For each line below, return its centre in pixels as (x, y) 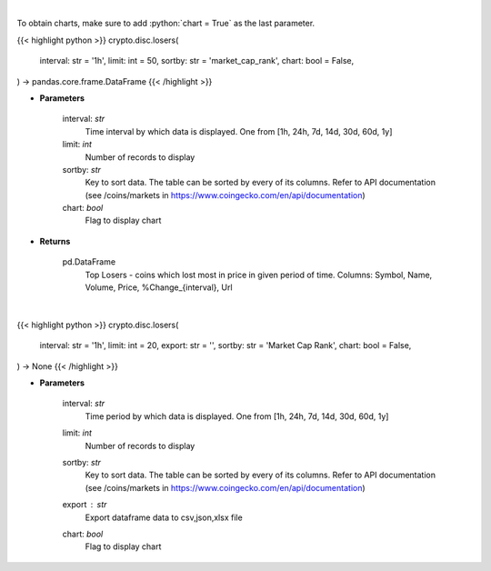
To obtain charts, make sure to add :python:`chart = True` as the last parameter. (166, 24)
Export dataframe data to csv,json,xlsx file (164, 517)
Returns (55, 241)
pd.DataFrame (89, 262)
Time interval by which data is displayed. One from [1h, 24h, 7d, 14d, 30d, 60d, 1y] (239, 131)
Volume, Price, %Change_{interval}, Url (159, 287)
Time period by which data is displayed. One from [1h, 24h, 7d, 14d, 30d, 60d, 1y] (237, 416)
